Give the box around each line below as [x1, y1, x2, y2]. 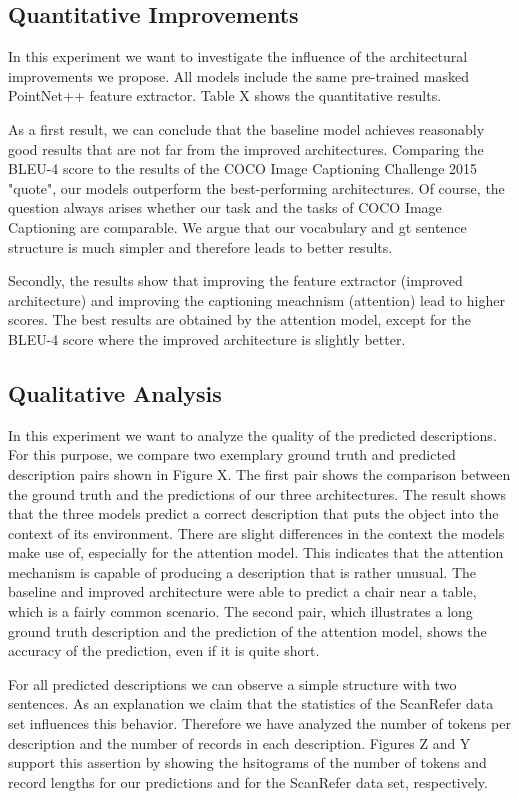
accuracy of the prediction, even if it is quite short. [8, 640, 320, 661]
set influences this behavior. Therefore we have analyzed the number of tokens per [8, 713, 511, 734]
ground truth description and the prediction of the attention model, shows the [8, 620, 487, 641]
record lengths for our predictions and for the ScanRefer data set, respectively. [8, 771, 488, 792]
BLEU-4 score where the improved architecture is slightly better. [8, 328, 406, 349]
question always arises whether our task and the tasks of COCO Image [8, 197, 442, 218]
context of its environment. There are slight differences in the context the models [8, 522, 505, 543]
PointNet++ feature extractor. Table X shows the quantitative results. [8, 85, 442, 106]
